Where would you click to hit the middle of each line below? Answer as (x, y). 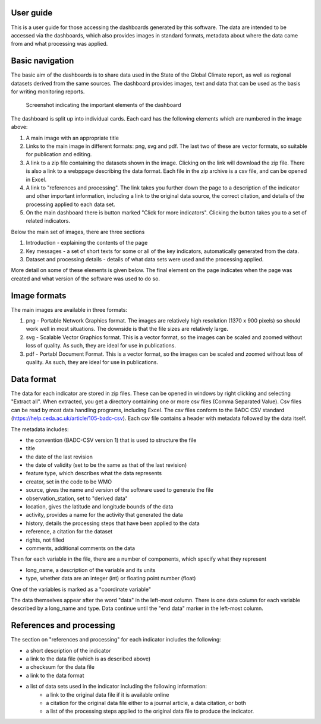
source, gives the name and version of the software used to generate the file (120, 490)
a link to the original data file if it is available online (108, 694)
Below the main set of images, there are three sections (78, 232)
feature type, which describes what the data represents (94, 473)
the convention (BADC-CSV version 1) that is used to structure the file (111, 440)
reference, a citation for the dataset (69, 532)
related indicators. (48, 221)
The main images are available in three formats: (69, 309)
